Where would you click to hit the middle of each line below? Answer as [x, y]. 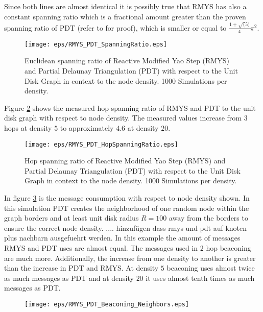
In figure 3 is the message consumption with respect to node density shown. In [127, 197]
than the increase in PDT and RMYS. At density [81, 268]
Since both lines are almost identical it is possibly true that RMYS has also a [125, 6]
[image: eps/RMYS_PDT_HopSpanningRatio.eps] [101, 144]
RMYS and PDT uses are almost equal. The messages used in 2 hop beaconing [128, 247]
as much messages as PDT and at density [69, 278]
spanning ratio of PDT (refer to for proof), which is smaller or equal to [115, 27]
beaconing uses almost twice [211, 268]
